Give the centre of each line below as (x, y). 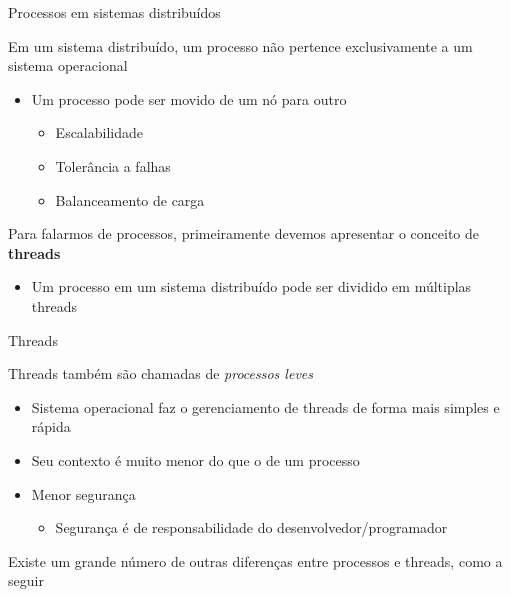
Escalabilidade (99, 132)
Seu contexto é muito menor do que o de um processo (195, 459)
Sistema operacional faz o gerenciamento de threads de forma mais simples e (265, 406)
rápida (51, 426)
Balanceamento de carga (130, 199)
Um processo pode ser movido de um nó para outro (189, 98)
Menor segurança (83, 493)
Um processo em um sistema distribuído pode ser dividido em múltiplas (251, 286)
